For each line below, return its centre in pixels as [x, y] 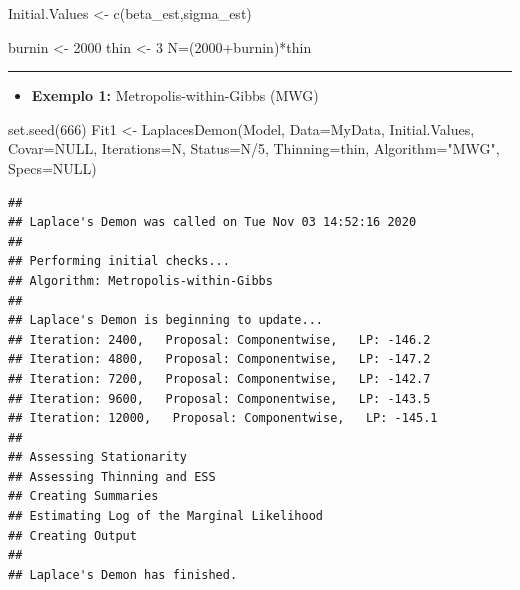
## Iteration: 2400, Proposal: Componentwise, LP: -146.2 [219, 339]
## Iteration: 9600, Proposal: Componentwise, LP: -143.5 [219, 398]
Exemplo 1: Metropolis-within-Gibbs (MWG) [175, 95]
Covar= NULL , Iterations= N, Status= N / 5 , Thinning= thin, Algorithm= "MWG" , [254, 148]
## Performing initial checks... [119, 261]
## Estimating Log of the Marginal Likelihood [165, 516]
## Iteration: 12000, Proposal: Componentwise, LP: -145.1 [223, 418]
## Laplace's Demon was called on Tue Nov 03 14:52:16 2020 [212, 222]
